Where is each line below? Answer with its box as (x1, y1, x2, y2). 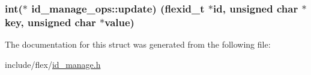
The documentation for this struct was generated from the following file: (5, 38, 271, 51)
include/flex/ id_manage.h (5, 58, 101, 70)
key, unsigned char (5, 14, 96, 29)
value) (104, 14, 134, 29)
